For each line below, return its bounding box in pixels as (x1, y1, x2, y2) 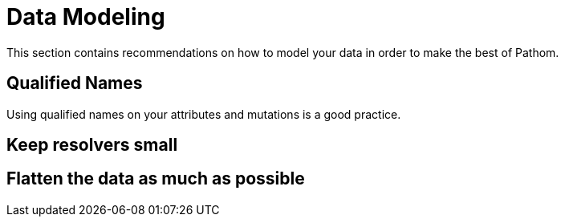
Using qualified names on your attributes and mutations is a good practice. (6, 107, 401, 121)
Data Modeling (6, 3, 165, 30)
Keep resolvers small (6, 135, 178, 156)
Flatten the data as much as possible (6, 168, 305, 189)
